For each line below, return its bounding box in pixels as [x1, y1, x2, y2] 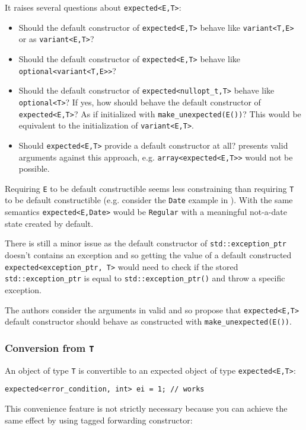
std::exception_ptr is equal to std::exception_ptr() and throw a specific [5, 272, 285, 284]
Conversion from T [5, 340, 94, 355]
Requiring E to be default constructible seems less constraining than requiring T [5, 182, 294, 194]
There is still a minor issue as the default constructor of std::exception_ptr [5, 237, 286, 249]
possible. [18, 162, 50, 175]
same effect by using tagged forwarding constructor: [5, 413, 193, 426]
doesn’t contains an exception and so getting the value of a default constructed [5, 249, 292, 261]
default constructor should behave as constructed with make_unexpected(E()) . [5, 315, 292, 328]
